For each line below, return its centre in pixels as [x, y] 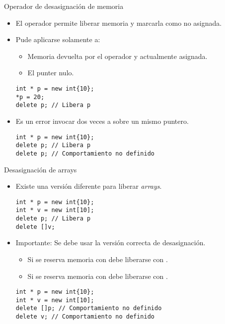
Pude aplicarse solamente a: [58, 39]
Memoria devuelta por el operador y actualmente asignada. [117, 56]
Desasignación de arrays [40, 169]
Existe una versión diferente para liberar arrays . [89, 186]
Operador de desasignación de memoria [64, 6]
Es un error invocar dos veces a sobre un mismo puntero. [102, 121]
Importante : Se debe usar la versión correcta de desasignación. [111, 243]
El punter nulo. [51, 73]
